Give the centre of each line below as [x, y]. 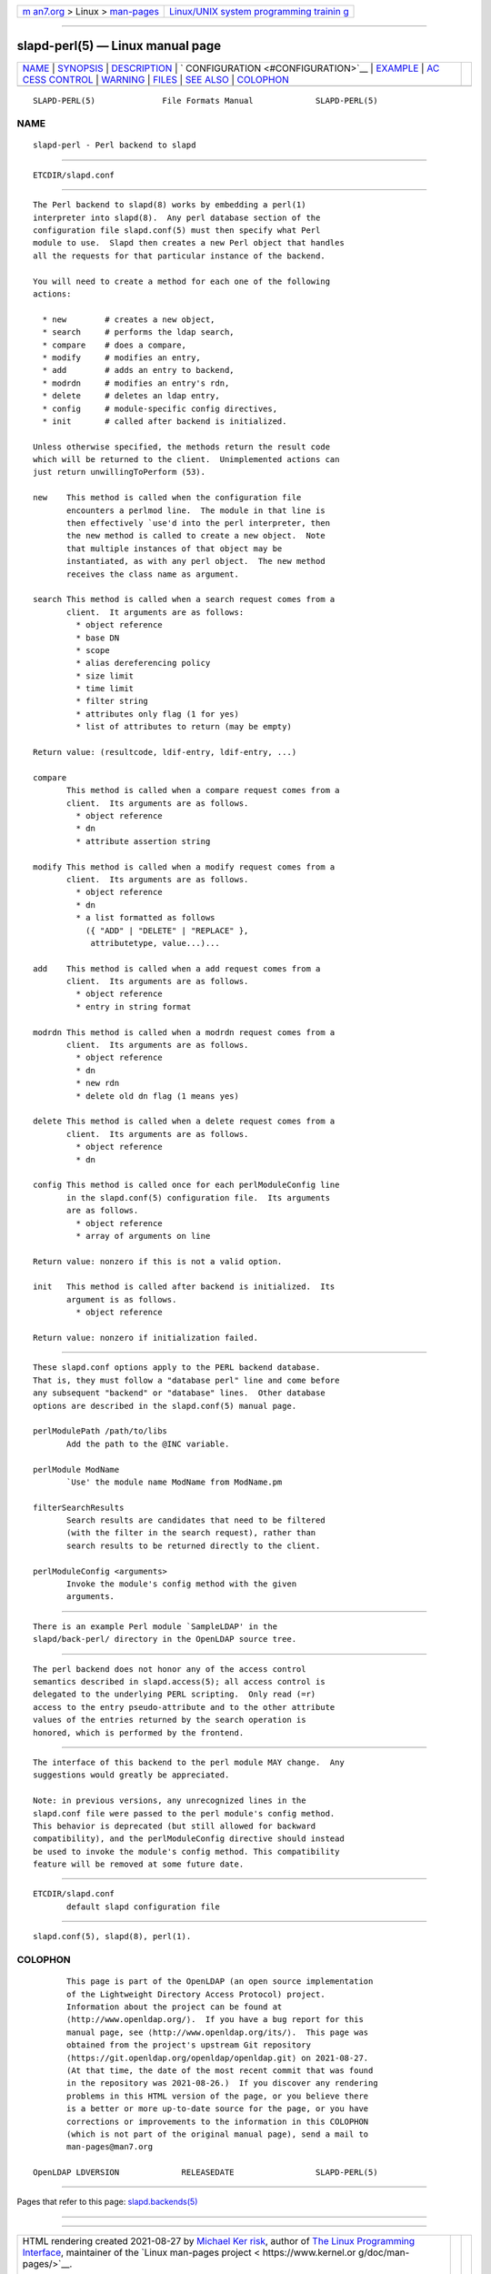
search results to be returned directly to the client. [194, 1545]
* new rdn [98, 1083]
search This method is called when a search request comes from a [184, 599]
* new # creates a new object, [129, 319]
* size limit [105, 676]
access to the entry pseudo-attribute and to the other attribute [184, 1707]
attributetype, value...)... [155, 943]
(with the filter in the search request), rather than [191, 1533]
